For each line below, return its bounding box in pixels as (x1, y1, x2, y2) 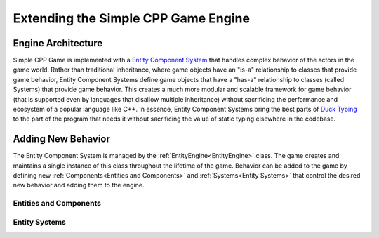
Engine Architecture (13, 37, 103, 49)
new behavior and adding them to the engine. (13, 181, 145, 190)
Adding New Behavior (13, 133, 110, 145)
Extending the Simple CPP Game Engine (13, 11, 251, 26)
